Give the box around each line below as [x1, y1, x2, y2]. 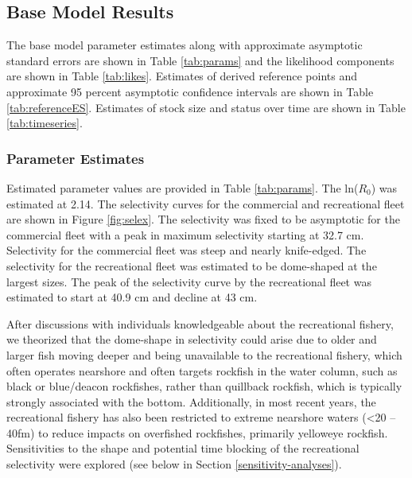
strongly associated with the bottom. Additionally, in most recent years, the [6, 393, 376, 410]
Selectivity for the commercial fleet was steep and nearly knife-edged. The [6, 242, 367, 258]
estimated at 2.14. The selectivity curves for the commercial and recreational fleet [6, 195, 405, 212]
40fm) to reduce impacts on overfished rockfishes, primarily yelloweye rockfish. [6, 424, 388, 441]
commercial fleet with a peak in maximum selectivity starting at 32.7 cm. [6, 226, 364, 243]
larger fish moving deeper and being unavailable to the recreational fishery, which [6, 346, 402, 363]
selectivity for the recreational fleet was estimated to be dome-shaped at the [6, 257, 377, 274]
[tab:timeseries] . [6, 115, 83, 131]
